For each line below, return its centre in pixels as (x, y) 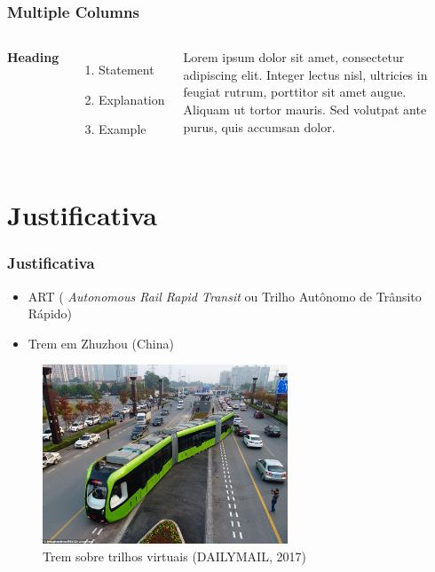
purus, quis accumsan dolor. (259, 126)
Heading (33, 57)
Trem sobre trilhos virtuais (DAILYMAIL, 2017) (174, 556)
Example (123, 129)
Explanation (132, 99)
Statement (127, 70)
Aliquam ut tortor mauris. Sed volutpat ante (305, 109)
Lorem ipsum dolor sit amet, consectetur (294, 57)
